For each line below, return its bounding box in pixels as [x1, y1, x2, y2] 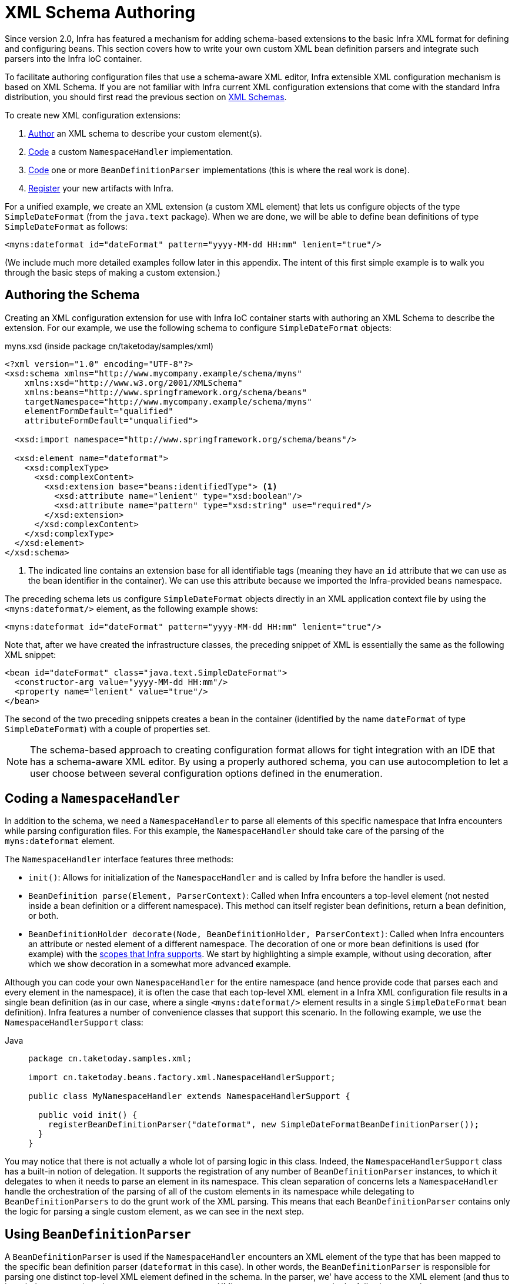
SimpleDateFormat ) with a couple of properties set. [5, 723, 210, 734]
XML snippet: [5, 649, 56, 660]
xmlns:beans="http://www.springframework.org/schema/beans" [24, 387, 307, 397]
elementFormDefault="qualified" [24, 406, 173, 416]
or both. [28, 911, 59, 921]
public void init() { [38, 1110, 138, 1120]
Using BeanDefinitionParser [5, 1226, 192, 1242]
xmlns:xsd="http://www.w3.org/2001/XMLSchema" [24, 378, 243, 388]
